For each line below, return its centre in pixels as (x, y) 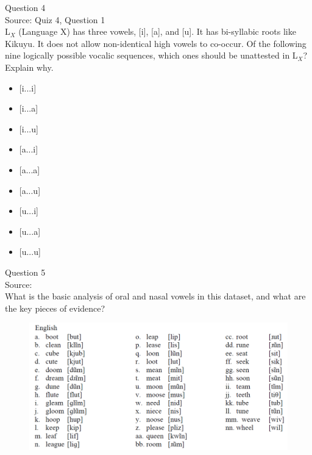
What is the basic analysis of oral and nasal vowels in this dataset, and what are (155, 296)
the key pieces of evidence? (55, 308)
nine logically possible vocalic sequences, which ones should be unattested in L (151, 55)
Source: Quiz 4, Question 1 (55, 19)
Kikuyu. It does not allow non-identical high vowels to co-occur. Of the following (156, 43)
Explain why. (29, 67)
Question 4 (25, 7)
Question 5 (25, 272)
